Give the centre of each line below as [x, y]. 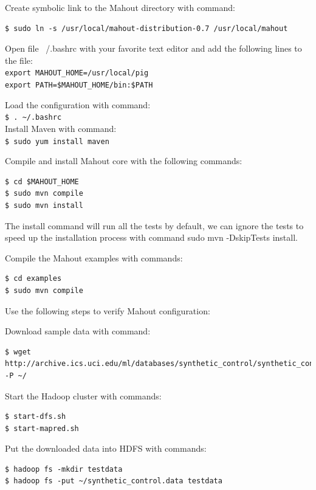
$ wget [18, 352]
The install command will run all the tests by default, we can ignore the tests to [154, 225]
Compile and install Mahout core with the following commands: [124, 161]
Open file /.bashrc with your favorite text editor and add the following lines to [153, 48]
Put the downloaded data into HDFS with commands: [106, 448]
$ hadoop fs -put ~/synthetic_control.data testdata [114, 481]
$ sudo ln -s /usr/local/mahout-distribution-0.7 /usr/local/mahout [146, 28]
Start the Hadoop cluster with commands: [83, 395]
